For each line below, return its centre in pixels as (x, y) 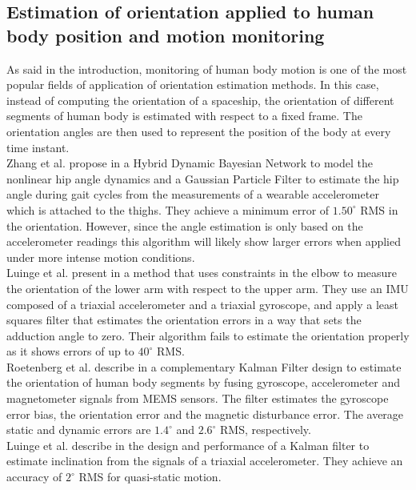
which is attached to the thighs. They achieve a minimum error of (168, 209)
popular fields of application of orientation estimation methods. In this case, (193, 84)
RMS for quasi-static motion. (150, 477)
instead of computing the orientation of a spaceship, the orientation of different (200, 100)
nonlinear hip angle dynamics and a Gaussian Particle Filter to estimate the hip (203, 178)
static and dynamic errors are (79, 430)
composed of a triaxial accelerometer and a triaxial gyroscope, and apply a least (203, 304)
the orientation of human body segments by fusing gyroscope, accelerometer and (204, 382)
